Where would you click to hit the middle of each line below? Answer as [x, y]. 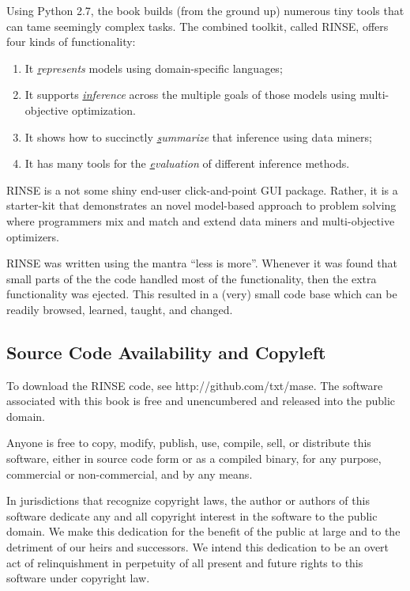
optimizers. [33, 236]
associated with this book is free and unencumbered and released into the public [201, 401]
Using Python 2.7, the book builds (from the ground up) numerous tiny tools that [205, 10]
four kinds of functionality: [71, 42]
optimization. [103, 110]
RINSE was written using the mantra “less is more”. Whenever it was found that [202, 263]
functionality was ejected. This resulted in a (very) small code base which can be [202, 294]
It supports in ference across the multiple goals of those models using [190, 95]
